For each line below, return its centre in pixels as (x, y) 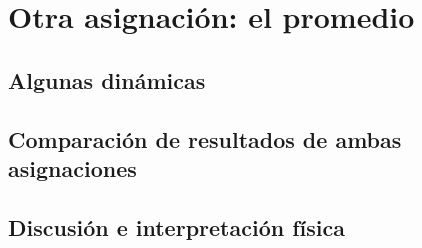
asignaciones (72, 167)
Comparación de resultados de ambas (205, 138)
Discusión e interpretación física (176, 226)
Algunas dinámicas (107, 79)
